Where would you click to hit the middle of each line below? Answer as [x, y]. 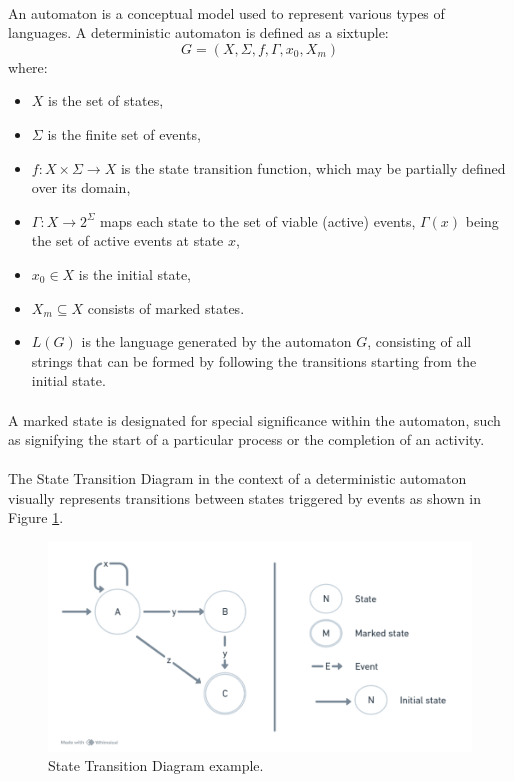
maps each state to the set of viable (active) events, [258, 220]
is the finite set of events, [124, 133]
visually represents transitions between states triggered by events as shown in [245, 497]
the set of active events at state [127, 240]
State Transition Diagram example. [156, 765]
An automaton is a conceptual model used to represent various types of [226, 12]
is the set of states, [106, 100]
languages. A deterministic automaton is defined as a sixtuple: [198, 32]
